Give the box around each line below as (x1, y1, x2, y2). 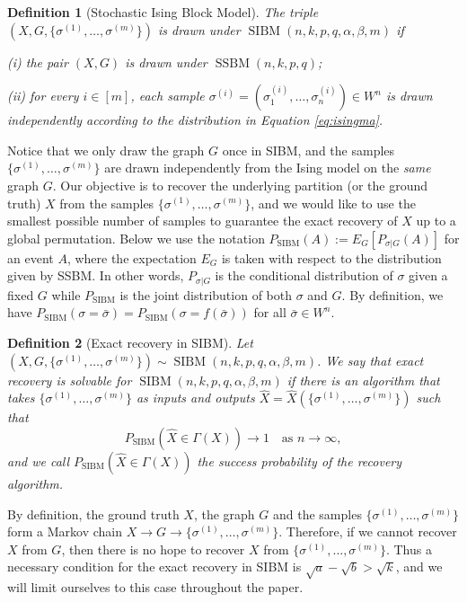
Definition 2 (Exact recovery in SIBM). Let (7, 332, 253, 351)
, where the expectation (66, 248, 197, 267)
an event (7, 248, 54, 267)
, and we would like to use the (251, 193, 416, 212)
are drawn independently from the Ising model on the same (104, 158, 431, 177)
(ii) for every (7, 86, 79, 105)
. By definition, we (341, 285, 444, 304)
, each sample (130, 86, 205, 105)
